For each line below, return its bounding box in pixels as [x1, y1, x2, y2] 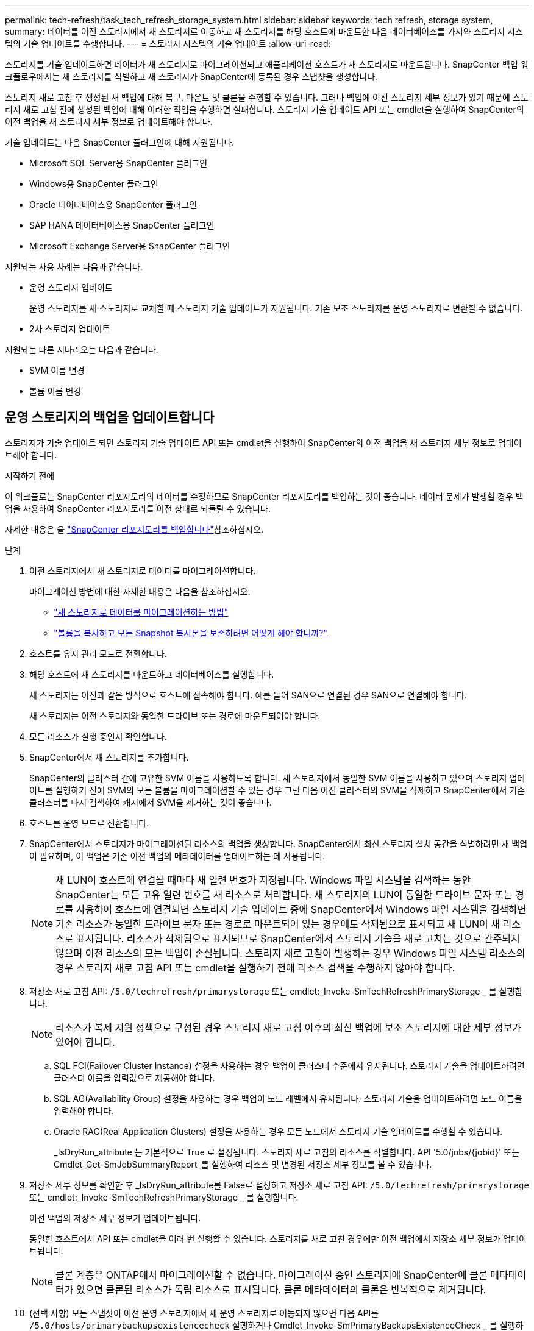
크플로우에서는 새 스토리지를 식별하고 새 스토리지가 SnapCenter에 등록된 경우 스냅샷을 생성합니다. [5, 71, 378, 82]
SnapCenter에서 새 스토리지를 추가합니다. [29, 751, 189, 762]
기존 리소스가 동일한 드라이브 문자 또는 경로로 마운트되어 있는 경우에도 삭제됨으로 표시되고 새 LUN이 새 [55, 917, 500, 930]
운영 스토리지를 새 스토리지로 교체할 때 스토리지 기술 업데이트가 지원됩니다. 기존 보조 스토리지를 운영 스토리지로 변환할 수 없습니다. [29, 303, 523, 313]
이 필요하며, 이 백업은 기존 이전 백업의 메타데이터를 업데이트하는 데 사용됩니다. [29, 850, 326, 861]
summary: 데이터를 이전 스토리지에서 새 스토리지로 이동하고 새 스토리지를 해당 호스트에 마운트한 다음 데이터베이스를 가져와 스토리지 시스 [5, 26, 523, 37]
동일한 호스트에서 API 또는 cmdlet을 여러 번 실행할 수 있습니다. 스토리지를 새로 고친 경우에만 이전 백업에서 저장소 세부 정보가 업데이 [29, 1233, 527, 1244]
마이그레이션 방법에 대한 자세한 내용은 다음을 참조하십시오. [29, 586, 251, 597]
